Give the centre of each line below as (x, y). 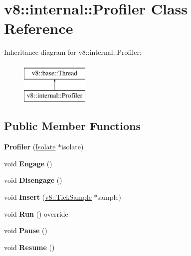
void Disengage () (33, 180)
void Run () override (36, 213)
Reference (39, 28)
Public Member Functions (72, 126)
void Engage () (28, 163)
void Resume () (29, 247)
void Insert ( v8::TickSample (48, 197)
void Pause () (26, 230)
